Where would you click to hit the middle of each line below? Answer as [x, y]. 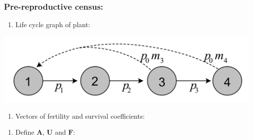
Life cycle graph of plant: [53, 24]
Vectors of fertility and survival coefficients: [80, 116]
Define [25, 132]
